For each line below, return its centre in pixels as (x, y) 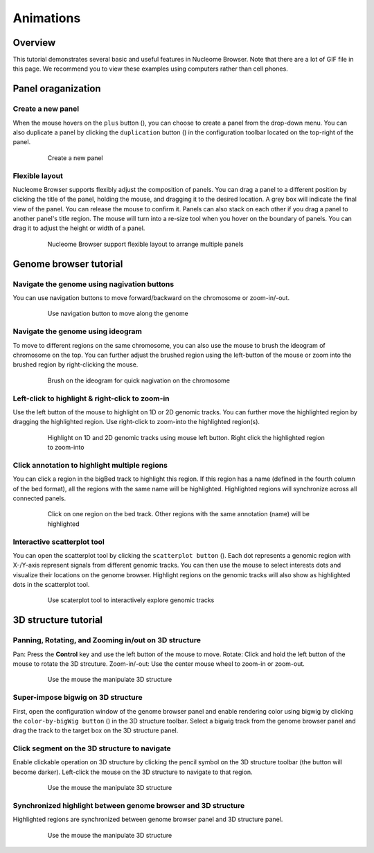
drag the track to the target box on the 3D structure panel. (96, 730)
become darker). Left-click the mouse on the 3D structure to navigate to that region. (133, 772)
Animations (47, 18)
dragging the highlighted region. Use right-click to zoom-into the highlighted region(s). (136, 422)
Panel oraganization (57, 89)
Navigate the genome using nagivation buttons (93, 284)
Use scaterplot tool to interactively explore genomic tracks (131, 600)
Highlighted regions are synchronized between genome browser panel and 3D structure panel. (148, 819)
